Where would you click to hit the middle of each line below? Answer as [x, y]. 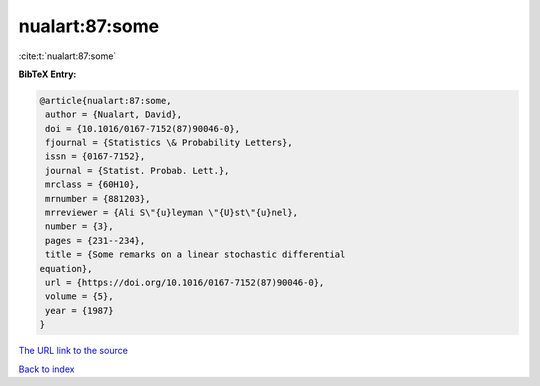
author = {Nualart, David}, [114, 114]
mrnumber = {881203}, [98, 198]
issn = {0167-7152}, [95, 156]
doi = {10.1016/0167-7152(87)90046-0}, [142, 128]
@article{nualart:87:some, [105, 100]
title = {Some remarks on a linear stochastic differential [195, 254]
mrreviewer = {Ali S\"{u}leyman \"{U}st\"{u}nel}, [172, 213]
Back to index [46, 369]
